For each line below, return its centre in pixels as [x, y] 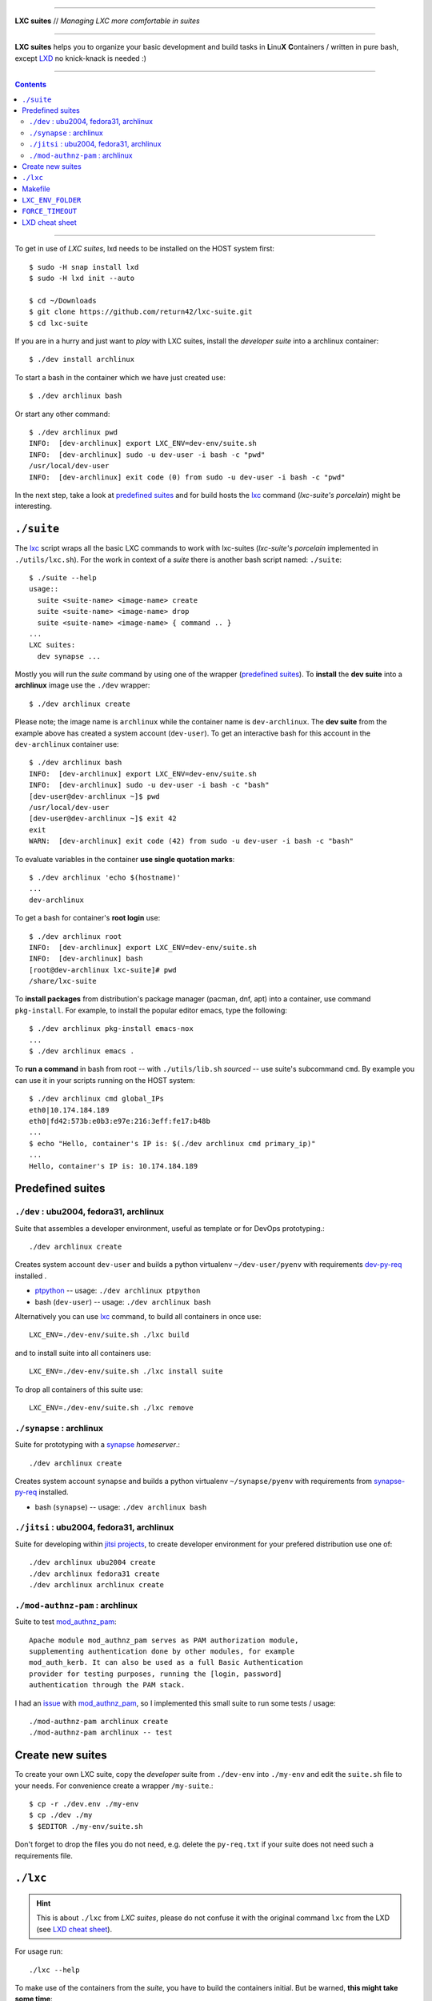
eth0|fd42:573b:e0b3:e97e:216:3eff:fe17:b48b [120, 1121]
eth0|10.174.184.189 [69, 1110]
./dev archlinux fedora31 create [94, 1574]
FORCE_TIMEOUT [50, 211]
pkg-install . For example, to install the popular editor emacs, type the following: [151, 1010]
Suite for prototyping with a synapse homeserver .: [97, 1445]
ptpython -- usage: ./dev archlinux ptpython [118, 1291]
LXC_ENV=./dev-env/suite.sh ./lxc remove [111, 1408]
